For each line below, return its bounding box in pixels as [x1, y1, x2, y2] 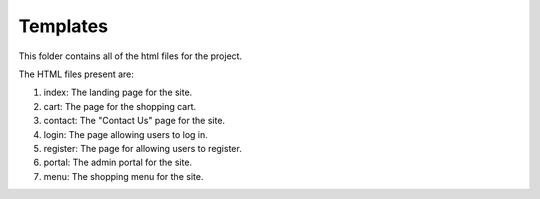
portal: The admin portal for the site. [43, 156, 193, 169]
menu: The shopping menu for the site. [43, 170, 204, 182]
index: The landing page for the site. [43, 86, 193, 99]
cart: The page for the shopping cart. [43, 100, 197, 112]
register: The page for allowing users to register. [43, 142, 242, 154]
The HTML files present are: [18, 68, 135, 80]
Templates [18, 15, 109, 37]
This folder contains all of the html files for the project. [18, 50, 243, 62]
